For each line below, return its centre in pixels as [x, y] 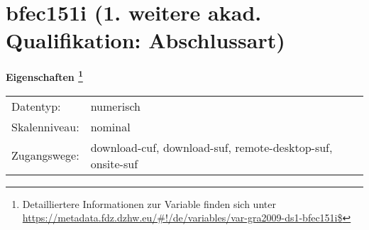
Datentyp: [36, 106]
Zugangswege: [45, 155]
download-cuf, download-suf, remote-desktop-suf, [211, 147]
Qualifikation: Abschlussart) [145, 40]
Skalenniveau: [45, 126]
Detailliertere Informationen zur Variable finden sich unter [149, 203]
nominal [110, 126]
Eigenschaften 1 [44, 76]
